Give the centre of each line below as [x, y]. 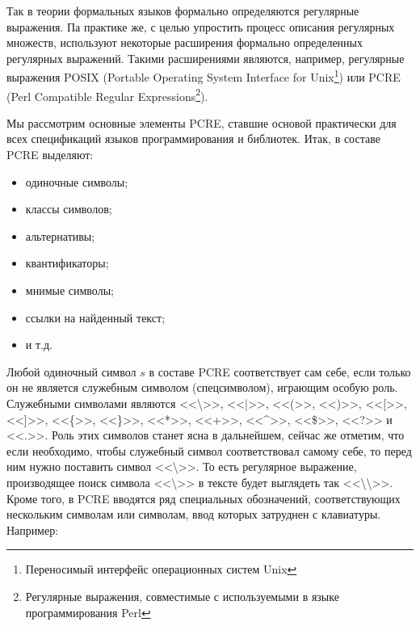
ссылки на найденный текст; [95, 317]
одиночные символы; [77, 181]
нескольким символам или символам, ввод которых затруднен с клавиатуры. [194, 514]
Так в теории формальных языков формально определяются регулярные [183, 11]
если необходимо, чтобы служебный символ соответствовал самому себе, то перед [209, 450]
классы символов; [69, 209]
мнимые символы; [69, 290]
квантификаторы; [67, 263]
